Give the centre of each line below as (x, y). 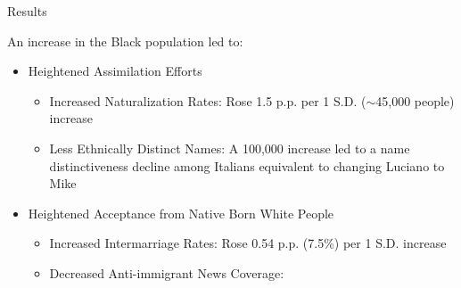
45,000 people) (415, 100)
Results (27, 11)
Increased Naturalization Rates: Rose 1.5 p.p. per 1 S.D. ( (208, 100)
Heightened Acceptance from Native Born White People (181, 213)
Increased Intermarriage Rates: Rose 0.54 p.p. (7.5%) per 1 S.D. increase (248, 243)
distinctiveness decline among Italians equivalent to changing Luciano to (247, 165)
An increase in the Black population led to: (125, 41)
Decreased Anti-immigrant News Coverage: (167, 272)
